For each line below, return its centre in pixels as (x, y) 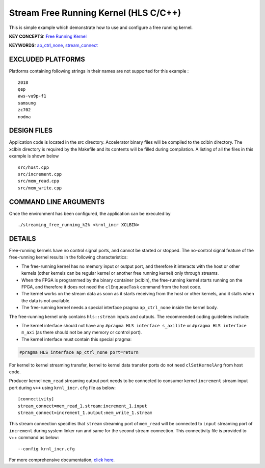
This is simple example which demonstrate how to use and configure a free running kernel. (101, 27)
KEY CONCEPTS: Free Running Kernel (48, 36)
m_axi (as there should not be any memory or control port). (82, 332)
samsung (27, 103)
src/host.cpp (33, 167)
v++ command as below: (34, 438)
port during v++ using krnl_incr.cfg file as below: (63, 388)
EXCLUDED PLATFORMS (47, 60)
